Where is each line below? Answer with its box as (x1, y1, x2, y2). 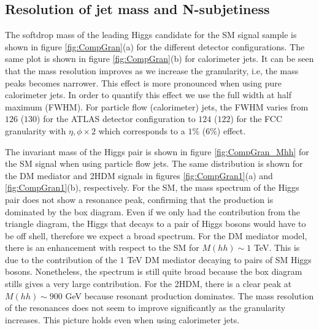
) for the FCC (230, 112, 283, 125)
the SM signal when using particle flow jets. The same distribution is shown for (5, 157, 303, 170)
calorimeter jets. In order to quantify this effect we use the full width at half (5, 88, 292, 101)
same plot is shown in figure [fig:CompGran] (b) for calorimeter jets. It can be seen (5, 52, 314, 65)
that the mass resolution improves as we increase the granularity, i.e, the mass (5, 64, 299, 77)
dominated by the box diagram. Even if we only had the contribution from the (5, 205, 301, 218)
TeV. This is (253, 241, 300, 254)
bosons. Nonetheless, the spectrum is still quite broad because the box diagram (5, 265, 302, 278)
